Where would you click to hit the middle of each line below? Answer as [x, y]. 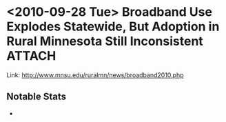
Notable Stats [37, 97]
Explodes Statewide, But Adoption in [113, 27]
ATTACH [31, 56]
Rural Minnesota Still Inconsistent [105, 41]
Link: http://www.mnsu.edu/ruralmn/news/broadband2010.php [95, 75]
